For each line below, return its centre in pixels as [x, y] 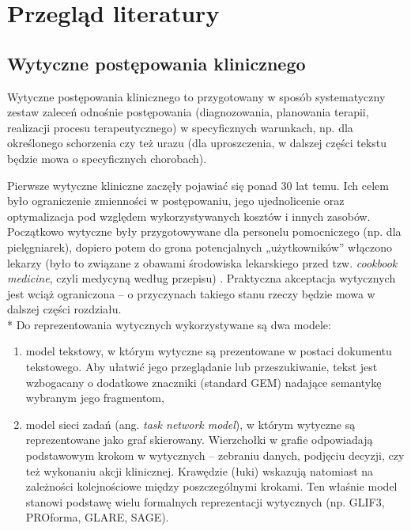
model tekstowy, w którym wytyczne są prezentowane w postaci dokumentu [209, 351]
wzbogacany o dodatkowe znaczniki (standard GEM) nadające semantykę [204, 382]
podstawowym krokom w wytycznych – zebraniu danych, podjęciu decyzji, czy [215, 455]
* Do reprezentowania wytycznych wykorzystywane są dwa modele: [169, 324]
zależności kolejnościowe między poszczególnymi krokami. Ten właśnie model [211, 486]
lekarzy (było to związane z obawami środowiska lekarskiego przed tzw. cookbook [202, 262]
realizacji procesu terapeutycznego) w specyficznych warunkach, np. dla [180, 127]
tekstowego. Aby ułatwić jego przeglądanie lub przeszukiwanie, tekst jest [202, 367]
